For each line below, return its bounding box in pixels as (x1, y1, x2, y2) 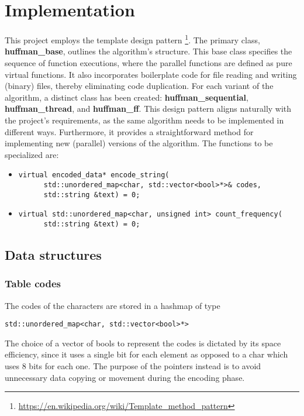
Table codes (5, 276, 61, 291)
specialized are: (5, 148, 59, 160)
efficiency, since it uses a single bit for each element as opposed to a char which (5, 348, 288, 360)
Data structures (5, 245, 102, 263)
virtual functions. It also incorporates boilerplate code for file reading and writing (5, 68, 297, 80)
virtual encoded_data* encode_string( (18, 171, 170, 180)
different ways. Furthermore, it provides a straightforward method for (5, 125, 254, 137)
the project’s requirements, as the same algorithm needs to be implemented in (5, 114, 284, 126)
